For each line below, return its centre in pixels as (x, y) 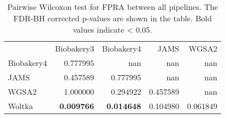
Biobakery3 (74, 48)
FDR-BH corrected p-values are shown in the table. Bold (113, 18)
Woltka (21, 106)
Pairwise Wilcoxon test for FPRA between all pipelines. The (112, 7)
